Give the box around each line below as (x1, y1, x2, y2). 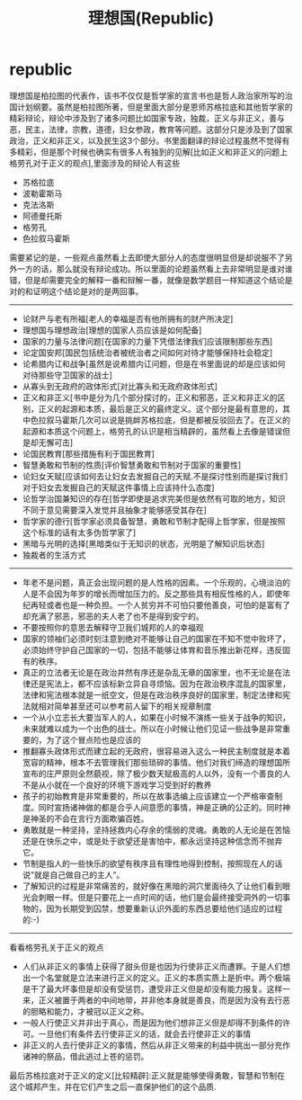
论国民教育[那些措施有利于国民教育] (22, 448, 155, 459)
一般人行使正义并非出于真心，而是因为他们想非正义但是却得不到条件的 (22, 1017, 283, 1028)
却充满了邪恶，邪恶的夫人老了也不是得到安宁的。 (22, 611, 204, 622)
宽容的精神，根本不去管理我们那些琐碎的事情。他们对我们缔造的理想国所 (22, 756, 290, 767)
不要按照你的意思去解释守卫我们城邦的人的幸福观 (22, 622, 204, 632)
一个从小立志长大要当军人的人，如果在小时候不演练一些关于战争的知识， (22, 711, 290, 722)
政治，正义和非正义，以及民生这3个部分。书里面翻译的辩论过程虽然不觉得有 (9, 135, 290, 146)
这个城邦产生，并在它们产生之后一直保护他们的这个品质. (9, 1081, 218, 1092)
